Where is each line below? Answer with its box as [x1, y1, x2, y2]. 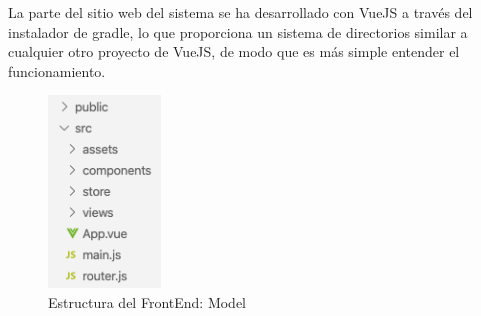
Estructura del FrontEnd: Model [48, 292, 247, 313]
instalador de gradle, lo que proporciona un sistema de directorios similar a [8, 21, 468, 42]
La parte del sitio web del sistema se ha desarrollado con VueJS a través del [8, 2, 473, 22]
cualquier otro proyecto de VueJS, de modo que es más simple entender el [8, 41, 460, 62]
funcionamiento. [8, 60, 106, 81]
